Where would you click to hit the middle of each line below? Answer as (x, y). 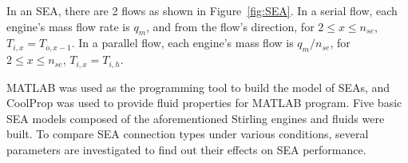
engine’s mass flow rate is (68, 26)
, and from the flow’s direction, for (230, 26)
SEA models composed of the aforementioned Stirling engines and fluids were (196, 118)
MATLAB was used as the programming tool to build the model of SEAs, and (198, 87)
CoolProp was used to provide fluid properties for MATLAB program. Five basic (204, 103)
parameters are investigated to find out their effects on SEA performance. (186, 150)
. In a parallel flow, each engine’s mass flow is (182, 43)
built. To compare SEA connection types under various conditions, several (188, 134)
